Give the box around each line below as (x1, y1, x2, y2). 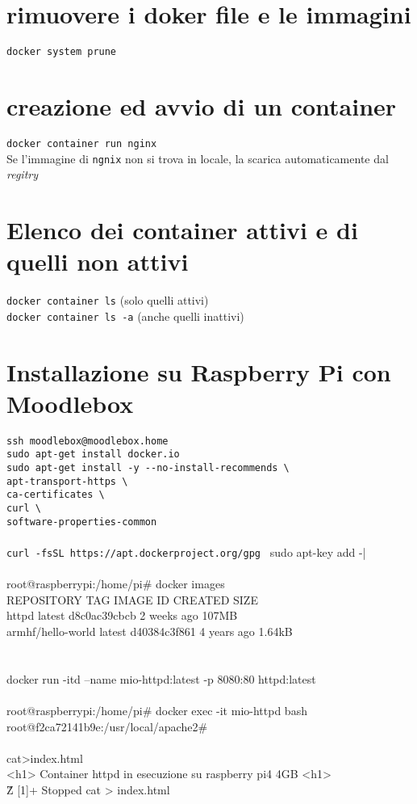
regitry (6, 166, 39, 183)
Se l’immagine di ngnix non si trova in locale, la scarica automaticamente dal (6, 149, 389, 166)
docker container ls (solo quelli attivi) (6, 292, 209, 309)
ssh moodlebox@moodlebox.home (6, 435, 169, 447)
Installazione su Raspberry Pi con (6, 355, 391, 388)
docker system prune (6, 46, 117, 58)
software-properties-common (6, 516, 157, 528)
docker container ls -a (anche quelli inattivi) (6, 307, 244, 324)
